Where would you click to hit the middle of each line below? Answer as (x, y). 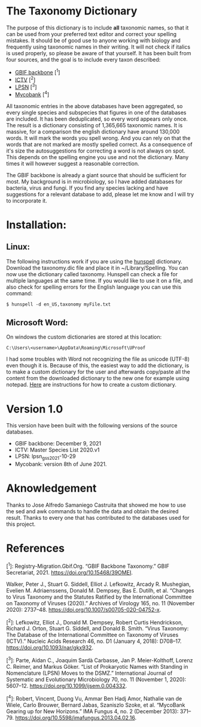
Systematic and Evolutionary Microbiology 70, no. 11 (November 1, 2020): (96, 679)
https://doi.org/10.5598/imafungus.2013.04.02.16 (75, 717)
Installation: (36, 225)
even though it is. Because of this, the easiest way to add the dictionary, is (98, 366)
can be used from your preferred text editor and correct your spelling (92, 34)
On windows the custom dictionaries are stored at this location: (84, 337)
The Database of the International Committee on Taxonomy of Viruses (92, 635)
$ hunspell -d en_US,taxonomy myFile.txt (59, 304)
